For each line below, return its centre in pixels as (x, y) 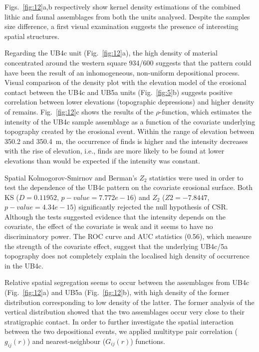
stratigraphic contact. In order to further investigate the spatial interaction (119, 321)
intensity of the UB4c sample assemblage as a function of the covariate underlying (130, 121)
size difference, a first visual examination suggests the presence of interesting (122, 26)
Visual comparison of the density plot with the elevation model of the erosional (126, 82)
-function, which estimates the (205, 111)
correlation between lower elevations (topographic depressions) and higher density (129, 102)
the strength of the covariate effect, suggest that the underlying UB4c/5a (116, 246)
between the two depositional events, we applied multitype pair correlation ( (121, 331)
